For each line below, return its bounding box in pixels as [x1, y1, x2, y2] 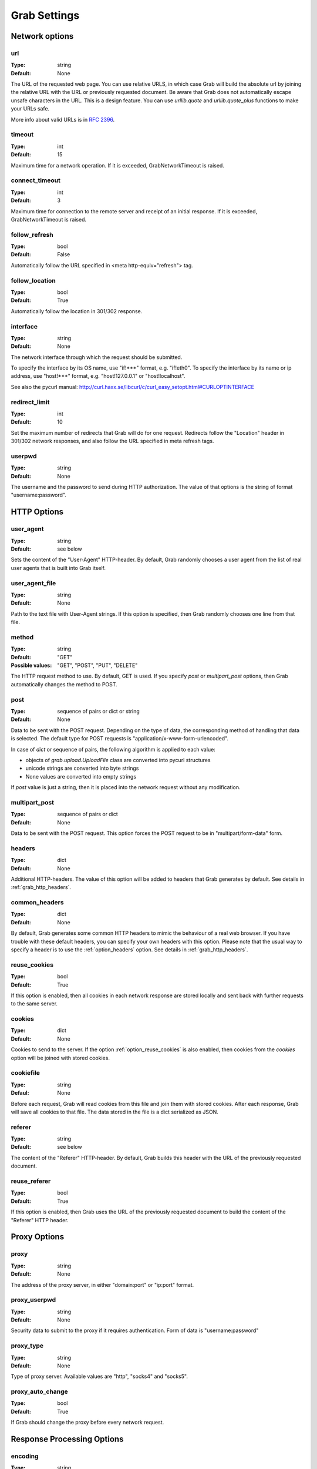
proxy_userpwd [11, 1296, 56, 1304]
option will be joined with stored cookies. [11, 1054, 110, 1061]
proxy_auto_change [11, 1387, 69, 1396]
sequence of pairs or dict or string [57, 707, 140, 715]
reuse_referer [11, 1177, 51, 1185]
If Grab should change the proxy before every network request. [11, 1419, 164, 1426]
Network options [11, 31, 74, 41]
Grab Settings [11, 9, 80, 22]
